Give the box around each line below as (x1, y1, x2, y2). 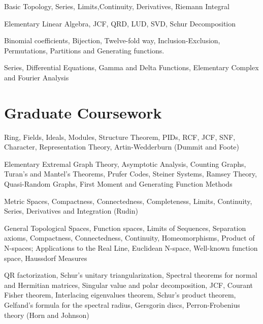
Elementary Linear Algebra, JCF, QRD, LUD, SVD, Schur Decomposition (4, 18, 236, 28)
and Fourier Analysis (4, 72, 69, 82)
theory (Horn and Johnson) (4, 309, 89, 320)
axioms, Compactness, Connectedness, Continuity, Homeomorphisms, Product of (4, 232, 255, 243)
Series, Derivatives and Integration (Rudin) (4, 205, 138, 216)
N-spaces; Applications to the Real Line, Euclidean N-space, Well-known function (4, 243, 258, 253)
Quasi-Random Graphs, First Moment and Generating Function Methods (4, 179, 233, 189)
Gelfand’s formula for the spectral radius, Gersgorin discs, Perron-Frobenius (4, 300, 240, 310)
